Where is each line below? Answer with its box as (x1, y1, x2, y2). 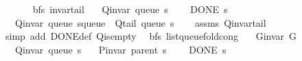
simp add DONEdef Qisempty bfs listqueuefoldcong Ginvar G (5, 29, 297, 43)
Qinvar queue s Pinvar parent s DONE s (14, 42, 226, 56)
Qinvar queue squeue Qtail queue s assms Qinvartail (14, 15, 266, 29)
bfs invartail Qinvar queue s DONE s (32, 2, 228, 16)
